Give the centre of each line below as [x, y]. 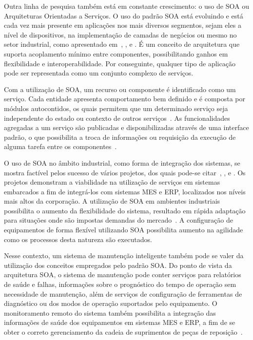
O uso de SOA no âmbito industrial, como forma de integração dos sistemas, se [122, 162]
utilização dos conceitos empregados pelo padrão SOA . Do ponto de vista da [118, 265]
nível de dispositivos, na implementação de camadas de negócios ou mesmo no [120, 34]
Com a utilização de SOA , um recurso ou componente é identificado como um [120, 89]
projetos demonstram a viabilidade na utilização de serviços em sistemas [112, 182]
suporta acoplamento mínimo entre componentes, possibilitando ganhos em [116, 53]
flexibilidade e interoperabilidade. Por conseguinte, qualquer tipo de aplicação [120, 63]
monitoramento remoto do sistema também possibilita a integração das [110, 312]
